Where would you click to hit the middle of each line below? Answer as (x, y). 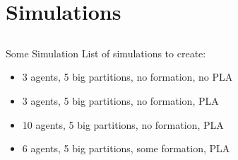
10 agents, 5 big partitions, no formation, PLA (123, 124)
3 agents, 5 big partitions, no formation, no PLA (127, 77)
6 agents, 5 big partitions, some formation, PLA (126, 148)
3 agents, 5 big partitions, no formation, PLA (120, 100)
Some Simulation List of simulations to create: (106, 53)
